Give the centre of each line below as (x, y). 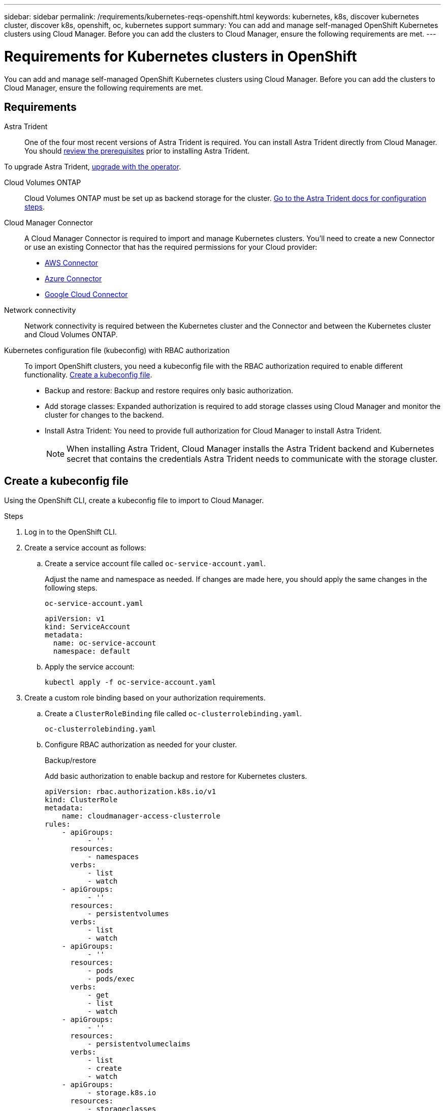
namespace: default (92, 651)
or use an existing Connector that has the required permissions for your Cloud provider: (171, 247)
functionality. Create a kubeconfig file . (88, 375)
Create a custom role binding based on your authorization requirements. (145, 698)
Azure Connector (73, 279)
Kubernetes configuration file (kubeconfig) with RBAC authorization (117, 350)
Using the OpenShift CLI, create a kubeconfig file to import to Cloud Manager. (134, 501)
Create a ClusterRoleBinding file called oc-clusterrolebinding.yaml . (173, 714)
